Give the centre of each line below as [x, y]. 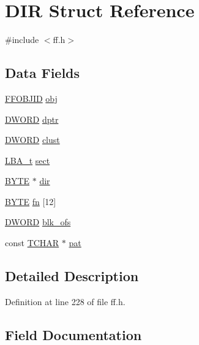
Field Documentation [73, 334]
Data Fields [43, 73]
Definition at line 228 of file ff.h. [65, 301]
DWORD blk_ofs [38, 222]
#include [22, 40]
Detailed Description [72, 276]
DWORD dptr [32, 119]
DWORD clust [32, 140]
